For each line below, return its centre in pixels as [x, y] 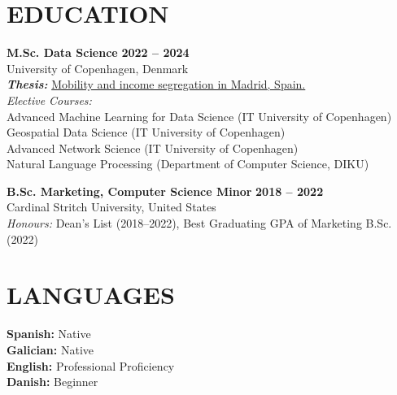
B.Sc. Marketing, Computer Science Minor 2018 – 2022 [165, 191]
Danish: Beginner [52, 382]
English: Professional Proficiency [91, 365]
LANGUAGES [91, 295]
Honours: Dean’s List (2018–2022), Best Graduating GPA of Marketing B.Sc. [199, 223]
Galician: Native [50, 349]
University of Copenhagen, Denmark [98, 68]
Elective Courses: [49, 100]
